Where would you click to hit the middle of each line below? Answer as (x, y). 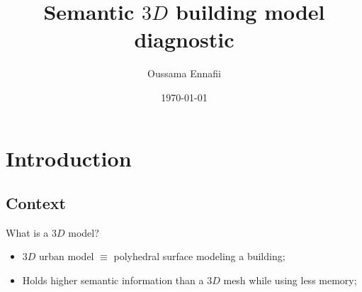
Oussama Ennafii (184, 73)
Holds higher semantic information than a (113, 280)
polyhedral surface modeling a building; (199, 256)
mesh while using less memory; (290, 280)
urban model (67, 256)
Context (36, 203)
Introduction (69, 158)
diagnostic (184, 39)
